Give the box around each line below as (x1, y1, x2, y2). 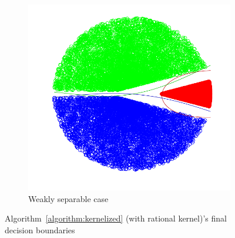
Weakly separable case (28, 192, 109, 204)
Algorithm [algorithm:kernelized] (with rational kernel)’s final (5, 212, 227, 224)
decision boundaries (5, 223, 75, 236)
